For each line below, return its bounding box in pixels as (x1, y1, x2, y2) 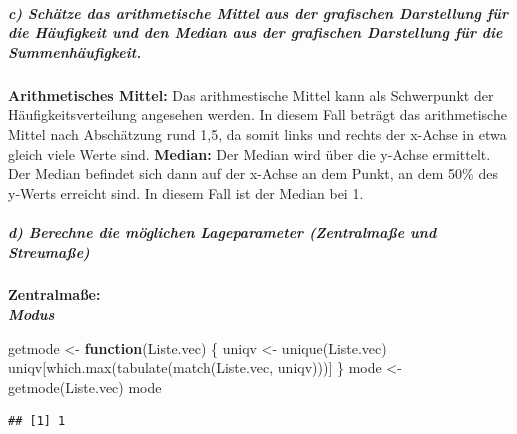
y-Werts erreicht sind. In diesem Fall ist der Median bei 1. (8, 182, 364, 203)
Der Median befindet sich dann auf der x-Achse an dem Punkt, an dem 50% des (8, 163, 498, 184)
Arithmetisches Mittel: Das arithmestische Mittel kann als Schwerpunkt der (8, 84, 494, 105)
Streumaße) (8, 241, 90, 262)
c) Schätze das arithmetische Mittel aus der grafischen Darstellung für (8, 2, 509, 23)
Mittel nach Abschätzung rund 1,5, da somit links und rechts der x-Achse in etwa (8, 123, 507, 144)
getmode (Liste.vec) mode (8, 376, 162, 397)
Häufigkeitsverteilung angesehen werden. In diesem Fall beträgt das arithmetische (8, 104, 507, 125)
